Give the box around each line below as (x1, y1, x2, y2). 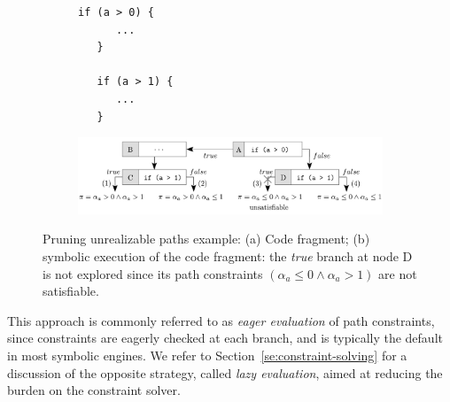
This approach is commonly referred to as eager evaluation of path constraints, (7, 311, 435, 329)
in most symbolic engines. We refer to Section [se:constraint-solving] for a (7, 345, 407, 364)
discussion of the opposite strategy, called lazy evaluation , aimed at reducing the (7, 363, 443, 382)
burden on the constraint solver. (7, 381, 181, 399)
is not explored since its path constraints (43, 264, 263, 282)
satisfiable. (43, 282, 99, 300)
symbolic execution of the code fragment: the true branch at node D (43, 247, 413, 266)
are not (378, 264, 417, 282)
